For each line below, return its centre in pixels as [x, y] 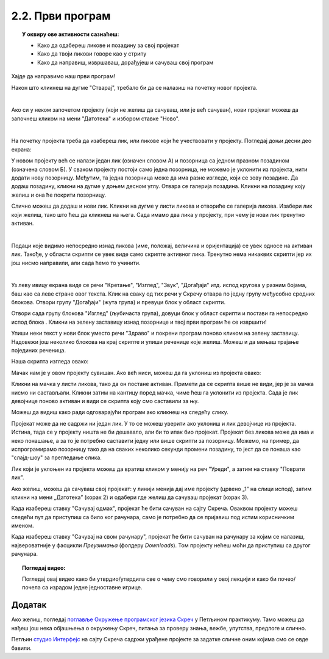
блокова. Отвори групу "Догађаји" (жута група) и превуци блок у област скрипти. [118, 302]
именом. [23, 526]
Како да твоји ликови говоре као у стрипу [92, 54]
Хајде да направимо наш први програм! [63, 76]
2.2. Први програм [61, 16]
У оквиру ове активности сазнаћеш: [71, 34]
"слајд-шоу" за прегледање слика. [56, 457]
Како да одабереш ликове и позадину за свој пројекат [108, 45]
